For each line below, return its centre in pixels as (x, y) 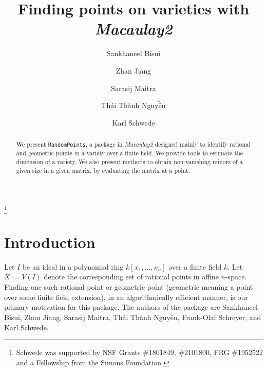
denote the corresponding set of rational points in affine (131, 277)
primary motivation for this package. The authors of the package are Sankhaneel (131, 307)
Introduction (50, 242)
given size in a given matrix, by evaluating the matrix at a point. (103, 170)
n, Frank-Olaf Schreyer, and (217, 317)
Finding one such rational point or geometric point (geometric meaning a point (129, 287)
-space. (236, 277)
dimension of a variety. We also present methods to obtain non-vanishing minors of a (129, 162)
